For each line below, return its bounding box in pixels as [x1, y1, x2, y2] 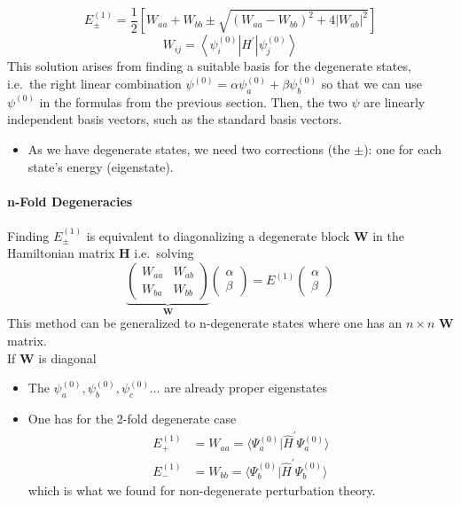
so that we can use [321, 74, 422, 93]
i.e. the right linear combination [7, 74, 182, 93]
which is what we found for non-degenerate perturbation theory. [27, 480, 376, 499]
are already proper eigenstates [164, 378, 328, 397]
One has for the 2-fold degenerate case [27, 409, 237, 428]
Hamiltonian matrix [7, 244, 115, 262]
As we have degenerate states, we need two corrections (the [27, 140, 350, 159]
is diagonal [38, 348, 97, 367]
